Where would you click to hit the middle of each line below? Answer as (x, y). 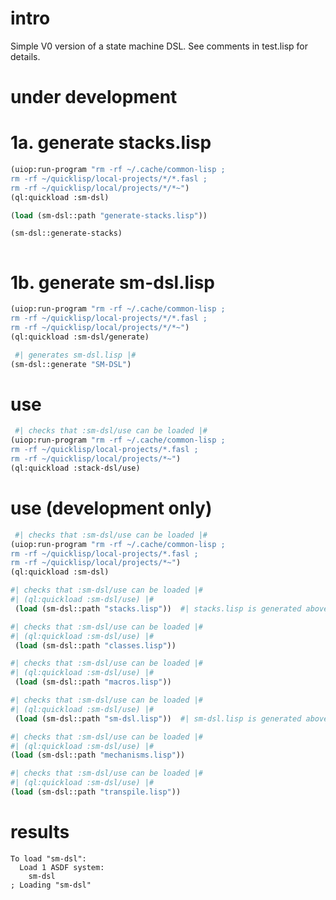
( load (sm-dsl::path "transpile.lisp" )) (96, 792)
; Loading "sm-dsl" (51, 885)
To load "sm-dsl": (48, 858)
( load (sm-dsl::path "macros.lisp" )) (93, 682)
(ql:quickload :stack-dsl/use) (75, 468)
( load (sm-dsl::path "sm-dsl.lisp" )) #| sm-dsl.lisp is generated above (171, 718)
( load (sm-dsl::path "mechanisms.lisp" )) (98, 755)
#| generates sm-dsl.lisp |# (75, 355)
